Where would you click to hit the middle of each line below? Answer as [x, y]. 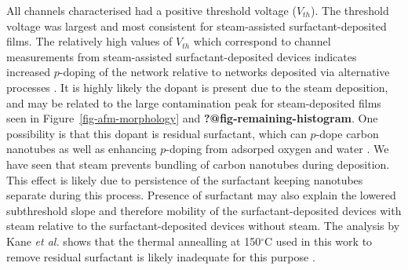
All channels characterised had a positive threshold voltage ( [151, 10]
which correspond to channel [262, 41]
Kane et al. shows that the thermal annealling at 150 [134, 241]
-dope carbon [347, 133]
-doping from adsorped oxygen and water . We [277, 149]
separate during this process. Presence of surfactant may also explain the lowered [201, 195]
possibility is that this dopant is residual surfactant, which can [157, 133]
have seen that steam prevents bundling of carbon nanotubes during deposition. [198, 164]
